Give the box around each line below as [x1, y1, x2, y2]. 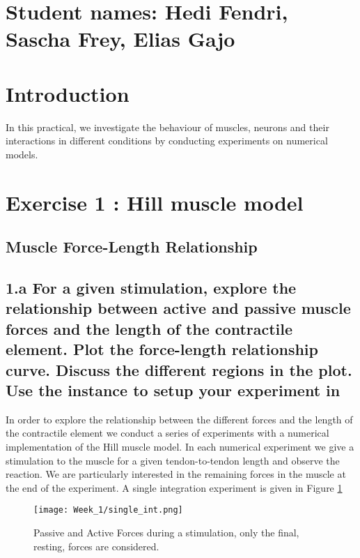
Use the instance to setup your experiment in [6, 379, 341, 400]
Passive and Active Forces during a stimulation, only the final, [33, 525, 299, 539]
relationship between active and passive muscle [6, 297, 351, 319]
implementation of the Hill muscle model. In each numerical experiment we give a [6, 439, 354, 453]
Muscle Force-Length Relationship [6, 236, 258, 257]
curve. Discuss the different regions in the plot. [6, 359, 352, 380]
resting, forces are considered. [33, 538, 159, 553]
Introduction [6, 79, 130, 107]
